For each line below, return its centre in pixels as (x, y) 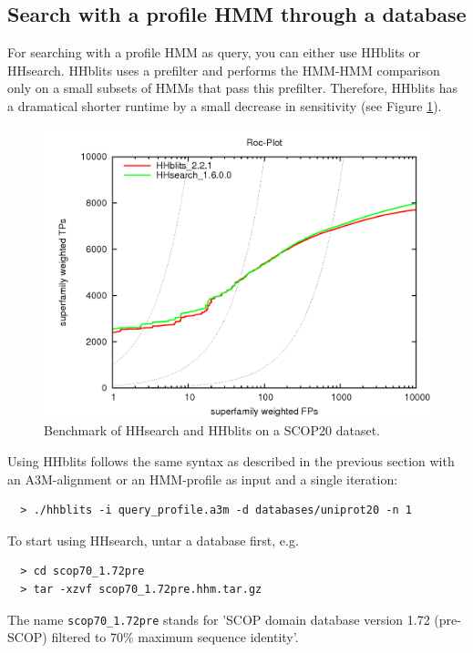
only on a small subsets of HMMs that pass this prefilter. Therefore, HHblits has (233, 88)
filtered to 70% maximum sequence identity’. (175, 637)
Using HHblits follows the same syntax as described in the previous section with (231, 461)
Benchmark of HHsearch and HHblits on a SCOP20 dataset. (212, 430)
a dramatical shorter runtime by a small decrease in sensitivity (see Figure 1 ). (225, 105)
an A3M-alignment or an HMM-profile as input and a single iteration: (203, 479)
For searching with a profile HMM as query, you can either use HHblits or (214, 52)
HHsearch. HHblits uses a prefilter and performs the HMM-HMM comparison (224, 70)
